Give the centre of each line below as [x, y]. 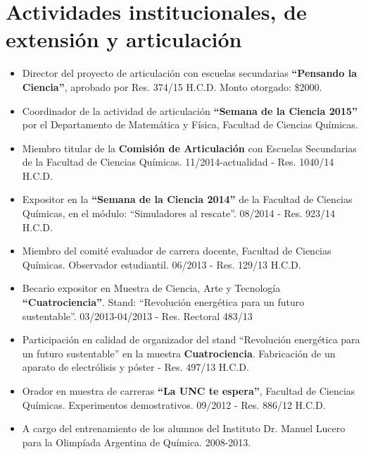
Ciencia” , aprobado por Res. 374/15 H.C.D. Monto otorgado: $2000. [172, 86]
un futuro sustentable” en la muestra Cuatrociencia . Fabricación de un [179, 353]
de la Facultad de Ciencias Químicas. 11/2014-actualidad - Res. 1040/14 [178, 162]
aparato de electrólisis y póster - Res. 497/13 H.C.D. [135, 367]
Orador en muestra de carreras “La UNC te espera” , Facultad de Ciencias [189, 391]
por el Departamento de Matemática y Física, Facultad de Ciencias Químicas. [190, 124]
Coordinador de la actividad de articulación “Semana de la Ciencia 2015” [190, 110]
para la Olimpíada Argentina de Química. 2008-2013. [137, 442]
